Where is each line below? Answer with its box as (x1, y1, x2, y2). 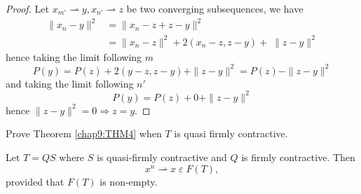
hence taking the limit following (6, 49, 142, 64)
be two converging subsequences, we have (126, 1, 304, 15)
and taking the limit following (6, 76, 134, 90)
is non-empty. (100, 174, 158, 188)
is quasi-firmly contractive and (96, 150, 227, 165)
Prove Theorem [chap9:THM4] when (6, 126, 162, 141)
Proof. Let (6, 1, 49, 15)
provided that (6, 174, 64, 188)
